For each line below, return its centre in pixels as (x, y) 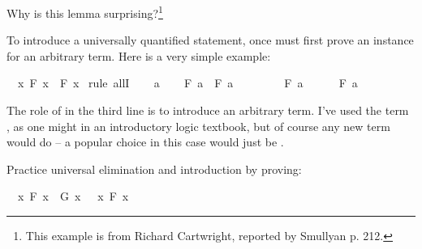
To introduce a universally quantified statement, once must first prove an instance (210, 40)
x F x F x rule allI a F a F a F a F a (187, 83)
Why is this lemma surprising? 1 (85, 12)
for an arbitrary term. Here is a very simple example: (139, 55)
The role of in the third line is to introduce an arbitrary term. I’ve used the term (208, 110)
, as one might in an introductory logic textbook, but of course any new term (198, 126)
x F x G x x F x (73, 196)
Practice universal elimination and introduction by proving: (154, 169)
